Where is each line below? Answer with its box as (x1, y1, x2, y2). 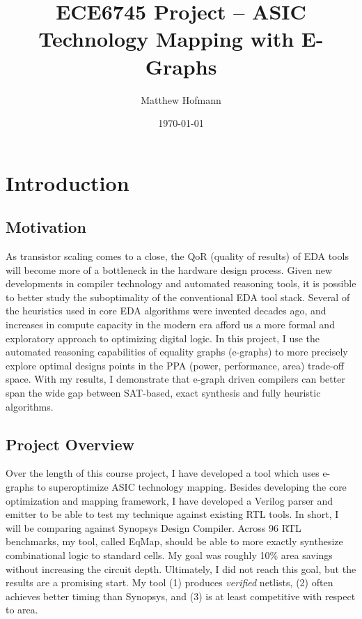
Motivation (6, 216, 86, 238)
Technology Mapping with (38, 24, 294, 53)
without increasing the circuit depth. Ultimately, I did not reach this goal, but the (6, 561, 356, 576)
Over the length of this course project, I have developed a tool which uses (6, 466, 320, 480)
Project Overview (6, 433, 135, 454)
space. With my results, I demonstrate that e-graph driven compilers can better (6, 372, 345, 386)
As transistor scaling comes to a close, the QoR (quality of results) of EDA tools (6, 249, 349, 263)
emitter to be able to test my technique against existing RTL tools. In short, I (6, 507, 339, 521)
